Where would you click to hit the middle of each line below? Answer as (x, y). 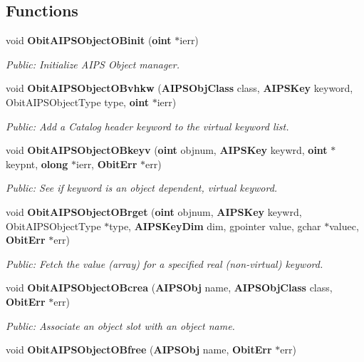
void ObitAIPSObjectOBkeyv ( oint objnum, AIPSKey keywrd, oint (167, 150)
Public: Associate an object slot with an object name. (120, 325)
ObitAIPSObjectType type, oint (77, 102)
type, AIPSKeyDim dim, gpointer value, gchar (215, 226)
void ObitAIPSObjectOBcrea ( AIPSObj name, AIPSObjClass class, (169, 288)
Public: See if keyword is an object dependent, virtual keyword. (142, 188)
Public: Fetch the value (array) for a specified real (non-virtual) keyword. (165, 263)
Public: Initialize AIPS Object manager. (93, 64)
